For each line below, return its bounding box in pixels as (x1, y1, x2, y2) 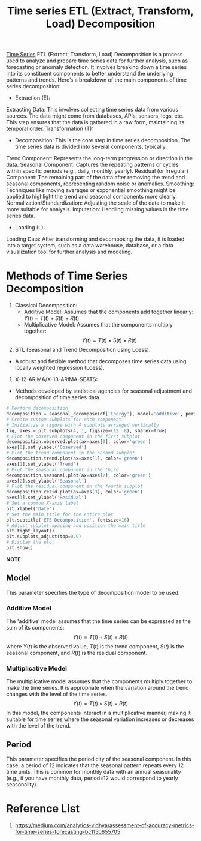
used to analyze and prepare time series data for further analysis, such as (6, 57, 188, 64)
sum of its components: (6, 624, 65, 631)
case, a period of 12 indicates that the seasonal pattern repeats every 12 (6, 762, 184, 769)
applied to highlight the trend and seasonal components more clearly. (6, 193, 178, 200)
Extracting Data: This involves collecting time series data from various (6, 106, 178, 113)
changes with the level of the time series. (6, 690, 108, 698)
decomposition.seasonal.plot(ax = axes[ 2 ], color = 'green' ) (6, 472, 151, 478)
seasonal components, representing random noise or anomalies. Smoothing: (6, 180, 194, 187)
